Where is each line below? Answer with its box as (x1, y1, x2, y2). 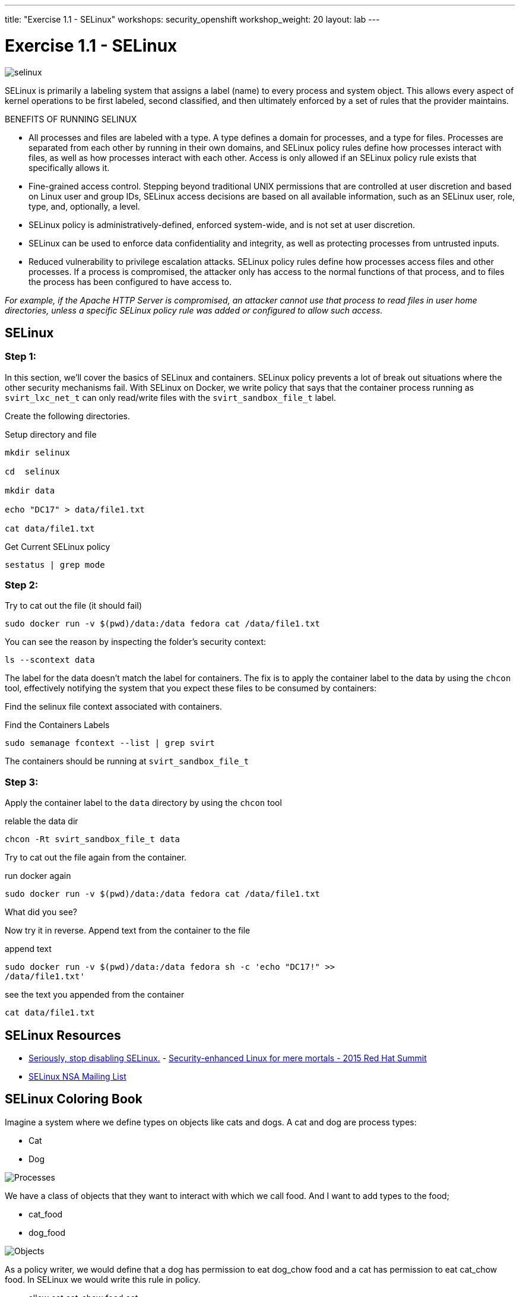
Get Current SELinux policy (5, 541, 110, 552)
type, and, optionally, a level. (28, 201, 140, 211)
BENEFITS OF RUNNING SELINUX (5, 113, 137, 124)
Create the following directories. (5, 410, 131, 421)
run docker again (5, 871, 71, 881)
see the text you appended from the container (5, 989, 185, 1000)
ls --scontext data (5, 655, 95, 665)
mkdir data (5, 485, 55, 495)
